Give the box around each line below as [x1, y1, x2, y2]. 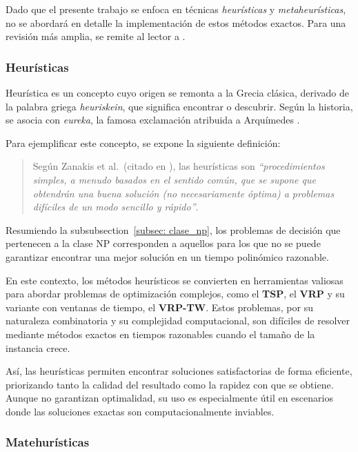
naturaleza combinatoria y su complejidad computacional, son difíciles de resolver [6, 313, 350, 328]
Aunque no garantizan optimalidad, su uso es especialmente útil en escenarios [6, 391, 333, 405]
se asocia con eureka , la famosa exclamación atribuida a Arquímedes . [6, 112, 300, 127]
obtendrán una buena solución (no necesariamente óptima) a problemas [32, 186, 335, 200]
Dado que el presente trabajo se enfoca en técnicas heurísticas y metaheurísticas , [6, 2, 346, 16]
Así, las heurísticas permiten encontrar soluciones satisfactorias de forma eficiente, [6, 364, 352, 378]
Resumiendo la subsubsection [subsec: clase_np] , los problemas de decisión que [6, 222, 341, 237]
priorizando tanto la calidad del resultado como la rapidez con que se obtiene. [6, 377, 334, 391]
